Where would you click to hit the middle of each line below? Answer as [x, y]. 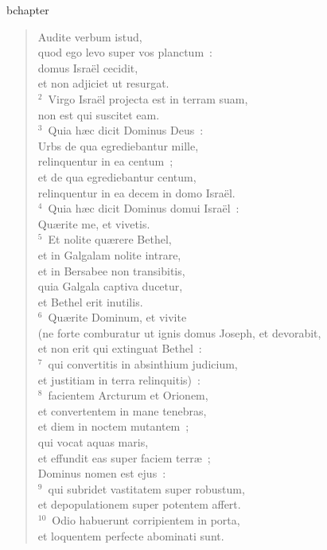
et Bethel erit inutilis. [90, 301]
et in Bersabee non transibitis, [111, 270]
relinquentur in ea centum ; [105, 161]
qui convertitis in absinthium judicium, [143, 364]
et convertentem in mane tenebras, [122, 410]
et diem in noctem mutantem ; [113, 426]
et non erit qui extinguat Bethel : [120, 348]
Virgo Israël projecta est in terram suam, [148, 98]
